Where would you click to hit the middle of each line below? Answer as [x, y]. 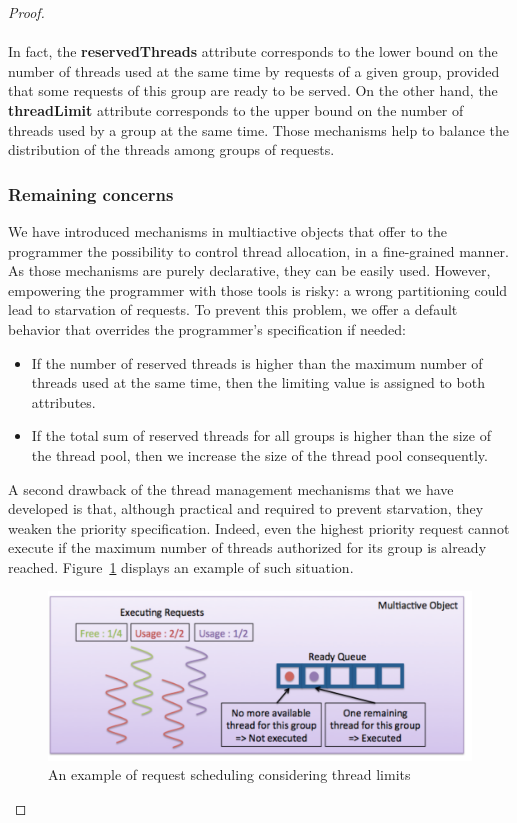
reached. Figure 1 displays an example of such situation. [181, 566]
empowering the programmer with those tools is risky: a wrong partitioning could [258, 289]
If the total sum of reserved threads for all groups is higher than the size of [261, 435]
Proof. [26, 12]
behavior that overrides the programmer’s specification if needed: [207, 328]
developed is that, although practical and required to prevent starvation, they [246, 508]
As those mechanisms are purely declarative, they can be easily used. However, [249, 270]
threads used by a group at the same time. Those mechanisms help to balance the [258, 129]
